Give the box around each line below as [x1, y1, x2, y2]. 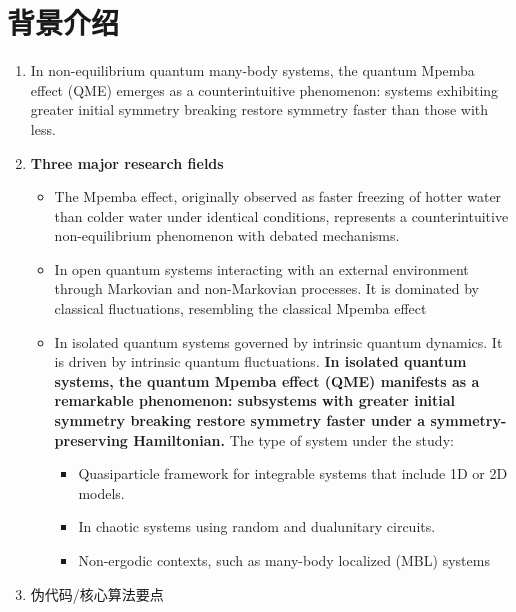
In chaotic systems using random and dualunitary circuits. [78, 516, 436, 537]
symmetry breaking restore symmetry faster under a [54, 410, 426, 431]
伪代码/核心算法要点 [30, 583, 164, 604]
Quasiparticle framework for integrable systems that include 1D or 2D [78, 463, 508, 484]
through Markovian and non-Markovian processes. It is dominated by [54, 278, 479, 299]
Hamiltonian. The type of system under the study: [133, 429, 454, 450]
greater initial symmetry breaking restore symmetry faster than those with [30, 99, 489, 120]
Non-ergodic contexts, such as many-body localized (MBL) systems [78, 550, 490, 570]
